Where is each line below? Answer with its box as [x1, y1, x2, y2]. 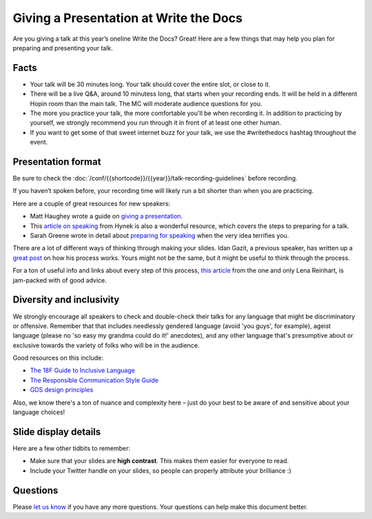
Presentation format [12, 156, 101, 167]
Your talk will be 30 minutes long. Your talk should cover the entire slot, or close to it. [30, 80, 271, 88]
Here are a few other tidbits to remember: [12, 444, 131, 452]
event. [30, 138, 48, 146]
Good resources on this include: [12, 354, 103, 362]
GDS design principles [30, 386, 94, 394]
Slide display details [12, 426, 101, 438]
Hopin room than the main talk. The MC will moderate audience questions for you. [30, 99, 262, 108]
